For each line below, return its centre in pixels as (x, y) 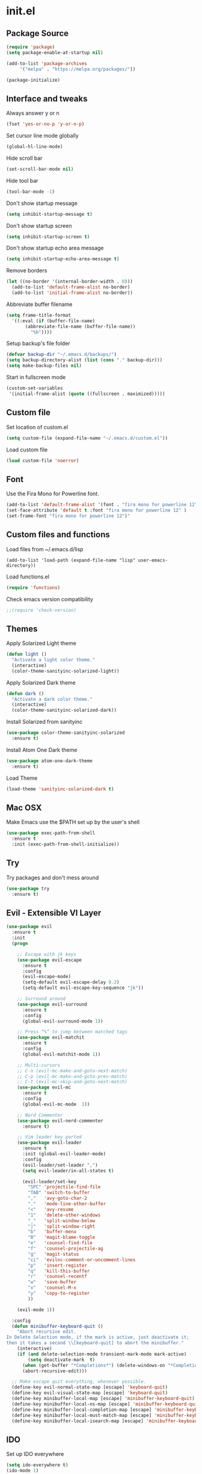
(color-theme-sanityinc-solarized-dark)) (64, 711)
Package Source (38, 33)
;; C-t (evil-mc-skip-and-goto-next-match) (72, 1082)
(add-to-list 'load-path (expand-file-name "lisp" (71, 560)
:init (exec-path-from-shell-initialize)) (66, 845)
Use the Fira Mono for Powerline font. (53, 494)
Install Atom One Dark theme (42, 750)
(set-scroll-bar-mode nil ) (40, 169)
